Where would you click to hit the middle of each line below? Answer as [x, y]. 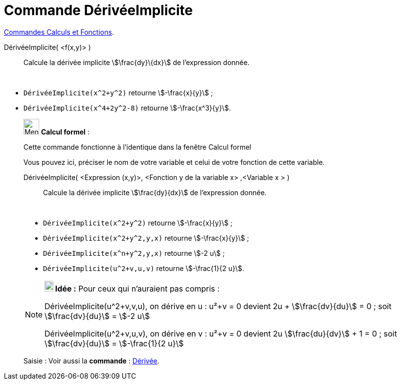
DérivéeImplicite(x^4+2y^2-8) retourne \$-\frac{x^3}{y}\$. [127, 108]
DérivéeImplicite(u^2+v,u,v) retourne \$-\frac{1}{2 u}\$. [144, 268]
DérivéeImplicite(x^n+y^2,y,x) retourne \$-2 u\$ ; [134, 253]
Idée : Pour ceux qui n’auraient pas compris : [137, 288]
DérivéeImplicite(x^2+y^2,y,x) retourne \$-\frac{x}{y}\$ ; [146, 238]
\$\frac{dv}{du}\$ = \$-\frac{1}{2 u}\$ [114, 343]
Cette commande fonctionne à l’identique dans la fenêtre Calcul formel [137, 147]
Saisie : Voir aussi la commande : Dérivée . [91, 361]
